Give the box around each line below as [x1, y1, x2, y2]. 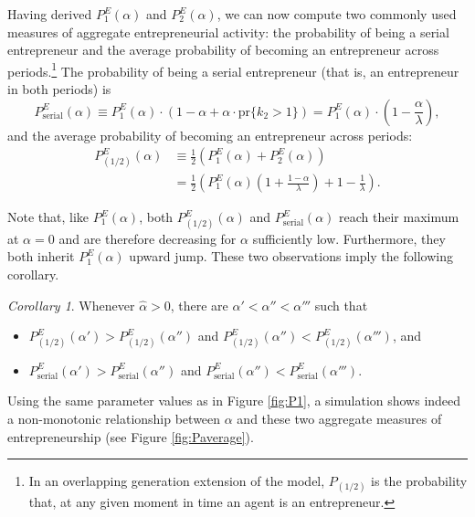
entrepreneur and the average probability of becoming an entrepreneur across [7, 40, 439, 59]
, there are [170, 295, 228, 314]
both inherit [7, 247, 75, 266]
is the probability [371, 471, 468, 491]
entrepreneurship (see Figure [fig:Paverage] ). [7, 427, 254, 446]
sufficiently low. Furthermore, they [252, 228, 446, 248]
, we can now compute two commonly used [216, 5, 457, 23]
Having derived [7, 5, 92, 23]
